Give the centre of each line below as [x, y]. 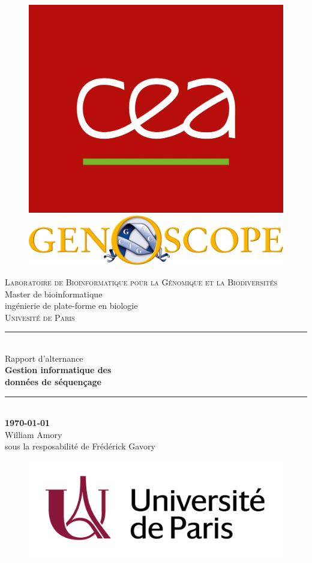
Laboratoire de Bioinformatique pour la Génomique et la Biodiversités [141, 281]
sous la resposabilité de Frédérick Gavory [80, 446]
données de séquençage [53, 382]
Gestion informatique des [58, 370]
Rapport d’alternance [44, 358]
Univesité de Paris [40, 317]
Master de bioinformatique [54, 294]
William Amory [34, 434]
